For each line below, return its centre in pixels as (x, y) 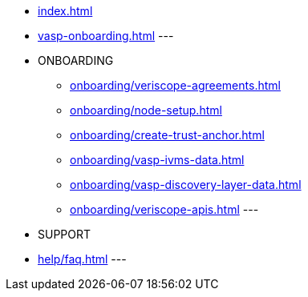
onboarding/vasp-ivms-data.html (157, 160)
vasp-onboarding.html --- (106, 36)
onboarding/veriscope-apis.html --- (164, 209)
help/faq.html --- (82, 259)
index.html (65, 11)
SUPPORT (65, 234)
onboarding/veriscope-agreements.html (175, 85)
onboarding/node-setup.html (146, 110)
